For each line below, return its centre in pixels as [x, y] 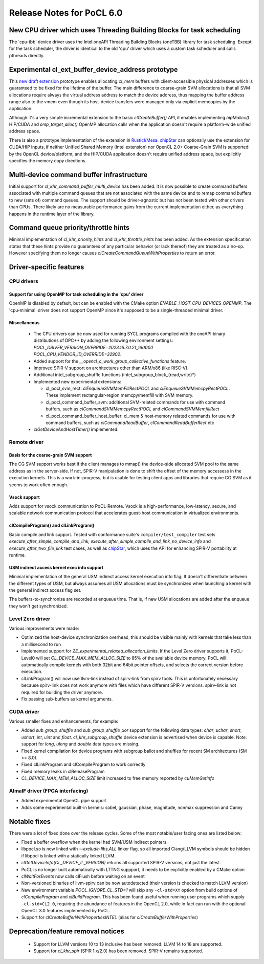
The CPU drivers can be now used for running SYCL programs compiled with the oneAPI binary [130, 334]
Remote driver [26, 442]
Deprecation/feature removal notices [67, 931]
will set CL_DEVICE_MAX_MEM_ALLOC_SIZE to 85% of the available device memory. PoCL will [131, 658]
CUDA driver [24, 712]
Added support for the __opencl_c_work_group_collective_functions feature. [110, 361]
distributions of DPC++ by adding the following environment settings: [103, 340]
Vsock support [24, 497]
